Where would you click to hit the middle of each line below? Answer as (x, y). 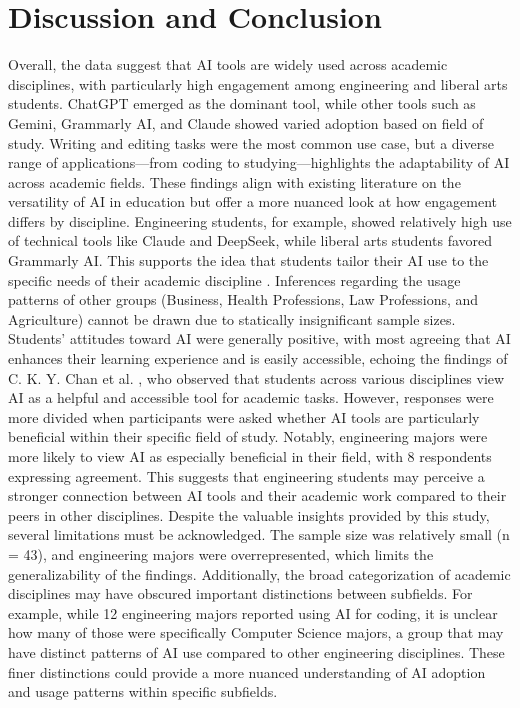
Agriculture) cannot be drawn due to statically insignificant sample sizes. (232, 318)
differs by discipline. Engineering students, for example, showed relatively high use (260, 220)
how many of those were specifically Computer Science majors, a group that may (256, 632)
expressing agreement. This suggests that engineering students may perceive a (246, 475)
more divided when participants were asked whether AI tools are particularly (244, 416)
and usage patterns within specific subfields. (143, 691)
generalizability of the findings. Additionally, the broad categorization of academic (259, 573)
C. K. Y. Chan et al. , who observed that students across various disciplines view (256, 377)
